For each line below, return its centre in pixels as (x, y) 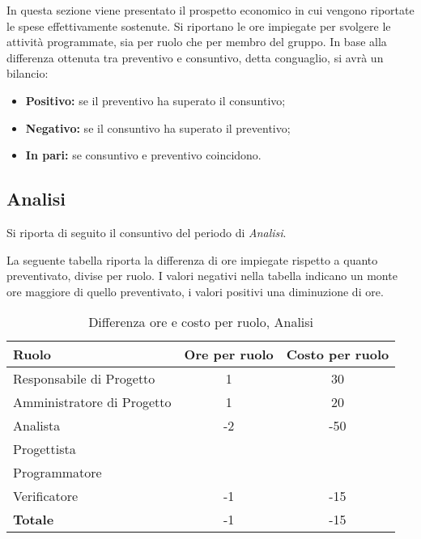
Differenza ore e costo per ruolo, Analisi (201, 322)
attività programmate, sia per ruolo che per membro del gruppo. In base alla (197, 42)
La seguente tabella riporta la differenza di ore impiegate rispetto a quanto (192, 259)
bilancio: (28, 73)
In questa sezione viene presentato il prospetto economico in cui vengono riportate (210, 10)
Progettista (45, 449)
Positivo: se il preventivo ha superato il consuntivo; (155, 100)
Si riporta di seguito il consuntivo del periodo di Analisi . (147, 232)
